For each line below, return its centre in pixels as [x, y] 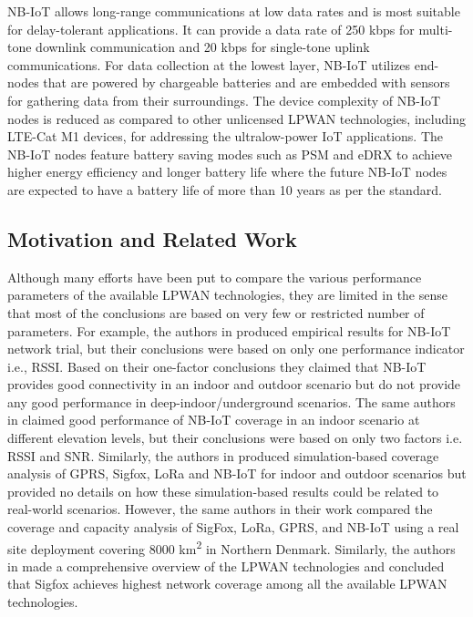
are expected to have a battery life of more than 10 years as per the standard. [225, 189]
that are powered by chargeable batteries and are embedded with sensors [247, 82]
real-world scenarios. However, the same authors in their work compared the [220, 509]
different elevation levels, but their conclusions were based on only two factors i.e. [235, 438]
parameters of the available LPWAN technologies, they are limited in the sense [227, 295]
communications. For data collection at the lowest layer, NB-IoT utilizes [209, 64]
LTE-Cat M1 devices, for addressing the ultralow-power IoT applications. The [226, 136]
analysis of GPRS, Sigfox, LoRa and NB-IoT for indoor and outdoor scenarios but [237, 473]
